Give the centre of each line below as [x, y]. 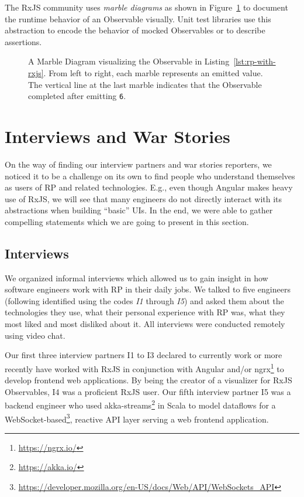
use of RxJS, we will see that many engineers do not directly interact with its [144, 198]
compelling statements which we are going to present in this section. [127, 221]
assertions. [23, 41]
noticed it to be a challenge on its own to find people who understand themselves [150, 176]
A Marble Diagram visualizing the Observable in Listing [129, 61]
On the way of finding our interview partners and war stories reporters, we [138, 164]
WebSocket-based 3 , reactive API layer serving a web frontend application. [137, 418]
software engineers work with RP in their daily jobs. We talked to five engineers [148, 289]
